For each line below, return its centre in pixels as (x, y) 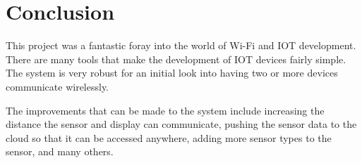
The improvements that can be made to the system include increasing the (165, 110)
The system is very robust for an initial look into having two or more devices (172, 73)
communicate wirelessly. (58, 86)
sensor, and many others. (60, 151)
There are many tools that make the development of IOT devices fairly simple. (176, 59)
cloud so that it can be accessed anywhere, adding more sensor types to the (169, 137)
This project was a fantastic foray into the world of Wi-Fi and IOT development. (181, 45)
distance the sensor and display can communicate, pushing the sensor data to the (181, 124)
